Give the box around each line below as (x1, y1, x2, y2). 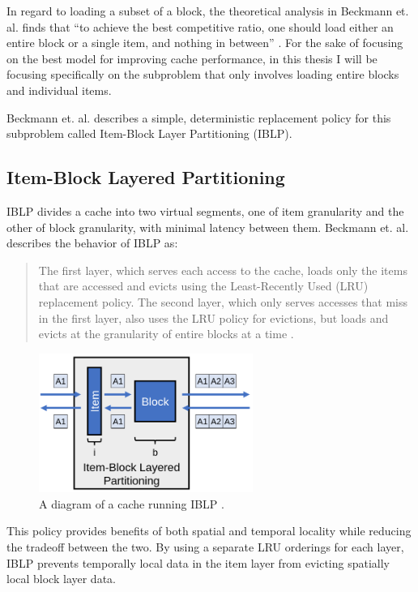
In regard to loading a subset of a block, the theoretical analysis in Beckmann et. (6, 2, 409, 19)
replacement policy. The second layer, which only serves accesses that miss (38, 293, 408, 310)
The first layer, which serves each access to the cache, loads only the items (38, 261, 407, 278)
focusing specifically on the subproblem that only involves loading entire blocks (6, 66, 399, 83)
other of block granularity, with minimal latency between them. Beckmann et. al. (6, 218, 409, 235)
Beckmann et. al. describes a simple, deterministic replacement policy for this (6, 109, 391, 126)
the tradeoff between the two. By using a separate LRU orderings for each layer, (6, 538, 404, 555)
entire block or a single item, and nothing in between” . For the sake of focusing (6, 34, 403, 51)
